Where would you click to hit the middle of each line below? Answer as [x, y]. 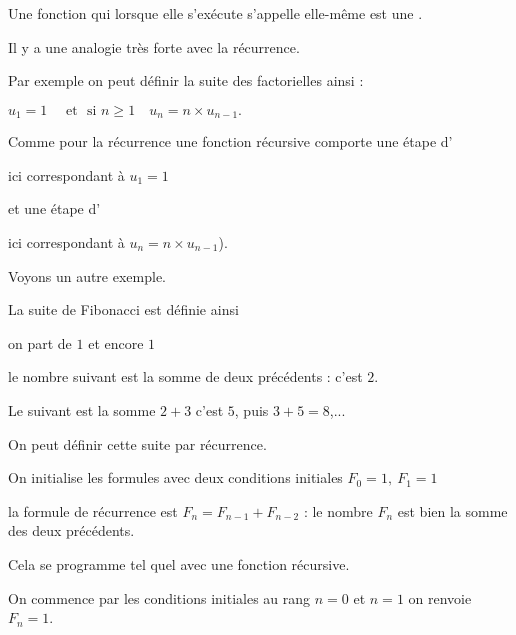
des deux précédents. [71, 530]
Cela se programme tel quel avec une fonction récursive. [179, 563]
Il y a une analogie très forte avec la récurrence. [154, 46]
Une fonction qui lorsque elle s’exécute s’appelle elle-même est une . [215, 13]
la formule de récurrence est [93, 510]
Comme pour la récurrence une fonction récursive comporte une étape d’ [230, 141]
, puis [251, 409]
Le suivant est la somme [82, 409]
